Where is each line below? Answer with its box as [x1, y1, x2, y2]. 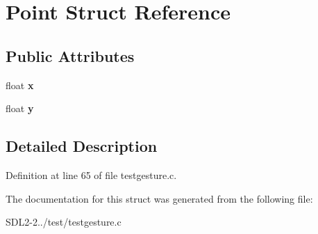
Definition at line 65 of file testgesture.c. [6, 167, 177, 182]
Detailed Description [6, 135, 158, 157]
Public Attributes [6, 45, 135, 66]
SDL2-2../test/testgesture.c [6, 214, 122, 229]
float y [6, 101, 34, 116]
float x [6, 77, 34, 92]
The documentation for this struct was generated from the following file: [6, 191, 313, 205]
